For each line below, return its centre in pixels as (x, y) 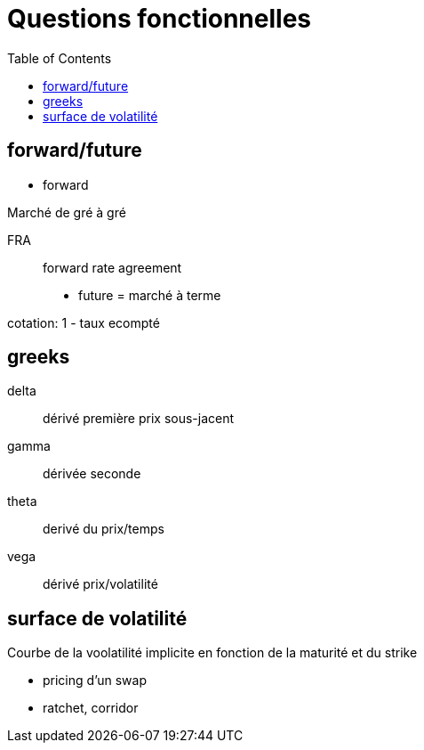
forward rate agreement (112, 267)
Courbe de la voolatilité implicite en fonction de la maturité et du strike (212, 653)
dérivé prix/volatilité (100, 584)
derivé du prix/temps (104, 529)
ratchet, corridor (91, 708)
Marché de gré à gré (67, 212)
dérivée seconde (92, 474)
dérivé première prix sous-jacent (139, 419)
